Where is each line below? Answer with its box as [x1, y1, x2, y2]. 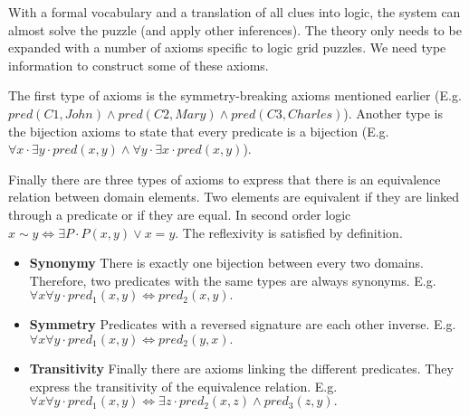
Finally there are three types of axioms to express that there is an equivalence [8, 169, 441, 188]
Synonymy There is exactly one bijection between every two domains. [29, 253, 424, 272]
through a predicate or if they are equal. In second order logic [8, 204, 351, 223]
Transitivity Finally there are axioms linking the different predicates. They [29, 358, 454, 377]
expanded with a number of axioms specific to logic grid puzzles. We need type [8, 38, 446, 57]
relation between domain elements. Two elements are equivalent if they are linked [8, 187, 459, 206]
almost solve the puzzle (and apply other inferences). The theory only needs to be [8, 20, 462, 39]
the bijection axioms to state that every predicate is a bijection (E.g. [8, 121, 389, 140]
